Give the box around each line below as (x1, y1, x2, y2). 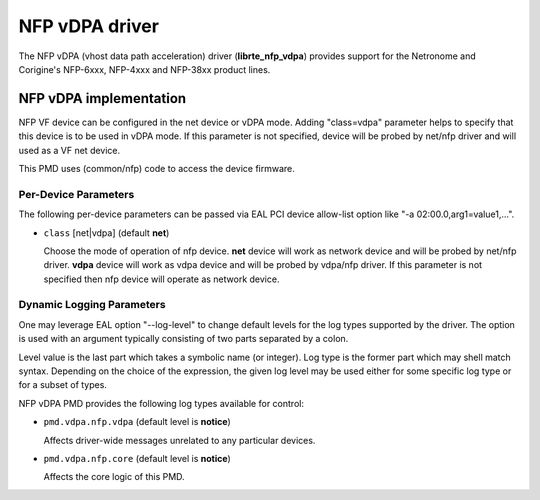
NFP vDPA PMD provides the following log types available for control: (18, 397, 305, 409)
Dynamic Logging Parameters (18, 298, 166, 312)
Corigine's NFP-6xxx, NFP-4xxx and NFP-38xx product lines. (18, 63, 271, 75)
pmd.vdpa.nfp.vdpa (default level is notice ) (43, 416, 232, 428)
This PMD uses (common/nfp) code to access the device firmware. (18, 163, 295, 175)
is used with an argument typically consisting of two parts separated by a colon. (18, 333, 349, 345)
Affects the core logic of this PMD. (43, 471, 185, 483)
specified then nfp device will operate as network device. (43, 273, 280, 285)
